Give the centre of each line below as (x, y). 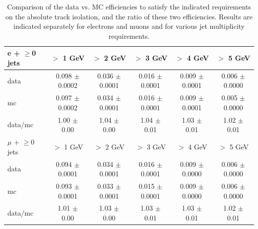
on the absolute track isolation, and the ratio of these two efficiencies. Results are (129, 16)
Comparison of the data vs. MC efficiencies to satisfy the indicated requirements (129, 6)
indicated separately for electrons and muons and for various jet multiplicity (129, 26)
